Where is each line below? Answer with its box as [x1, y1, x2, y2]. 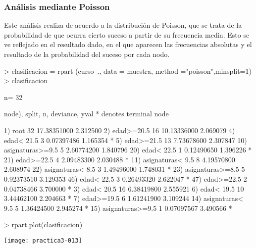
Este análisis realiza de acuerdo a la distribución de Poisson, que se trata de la [4, 20, 242, 30]
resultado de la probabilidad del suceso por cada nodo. [4, 49, 170, 59]
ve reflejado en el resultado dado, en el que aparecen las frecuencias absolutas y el [4, 39, 252, 50]
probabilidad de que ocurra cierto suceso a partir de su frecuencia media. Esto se [4, 29, 250, 40]
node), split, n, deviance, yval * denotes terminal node [4, 108, 169, 119]
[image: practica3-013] [4, 237, 82, 244]
